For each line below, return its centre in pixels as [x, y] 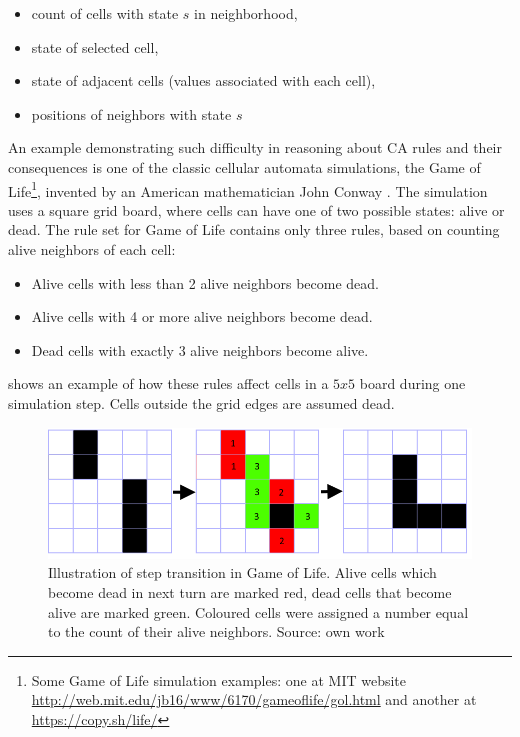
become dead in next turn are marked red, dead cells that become [250, 592]
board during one [412, 383]
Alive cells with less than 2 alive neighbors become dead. [205, 282]
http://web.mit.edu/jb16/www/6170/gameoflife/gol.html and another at [254, 699]
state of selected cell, [95, 46]
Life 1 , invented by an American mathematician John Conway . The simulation [248, 189]
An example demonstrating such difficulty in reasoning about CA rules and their [255, 147]
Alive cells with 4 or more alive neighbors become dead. [202, 316]
